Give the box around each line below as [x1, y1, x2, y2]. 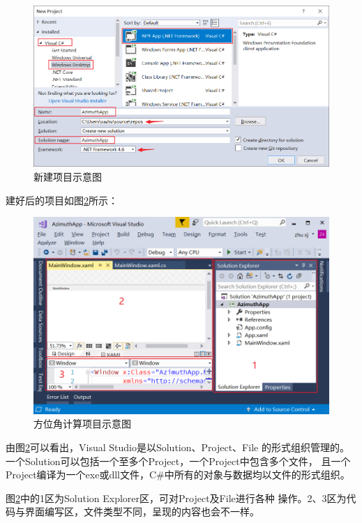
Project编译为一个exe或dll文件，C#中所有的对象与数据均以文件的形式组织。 [6, 467, 350, 482]
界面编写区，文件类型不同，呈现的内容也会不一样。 [24, 504, 259, 519]
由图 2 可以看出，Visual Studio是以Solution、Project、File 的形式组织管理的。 [6, 440, 349, 454]
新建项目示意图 [33, 169, 102, 183]
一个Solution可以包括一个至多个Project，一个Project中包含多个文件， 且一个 [6, 453, 351, 468]
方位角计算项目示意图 [33, 416, 131, 431]
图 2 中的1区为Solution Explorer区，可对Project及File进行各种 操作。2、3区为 [6, 490, 347, 505]
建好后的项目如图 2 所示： [6, 192, 118, 207]
